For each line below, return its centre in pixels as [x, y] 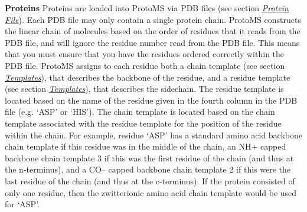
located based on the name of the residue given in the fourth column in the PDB [151, 100]
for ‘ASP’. [22, 204]
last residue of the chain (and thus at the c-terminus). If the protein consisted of [150, 180]
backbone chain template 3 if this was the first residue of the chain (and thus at [149, 158]
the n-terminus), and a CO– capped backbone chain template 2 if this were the [148, 169]
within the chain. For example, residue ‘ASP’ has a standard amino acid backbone [153, 135]
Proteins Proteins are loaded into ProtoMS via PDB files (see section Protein [147, 8]
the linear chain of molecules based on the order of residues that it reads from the [153, 31]
